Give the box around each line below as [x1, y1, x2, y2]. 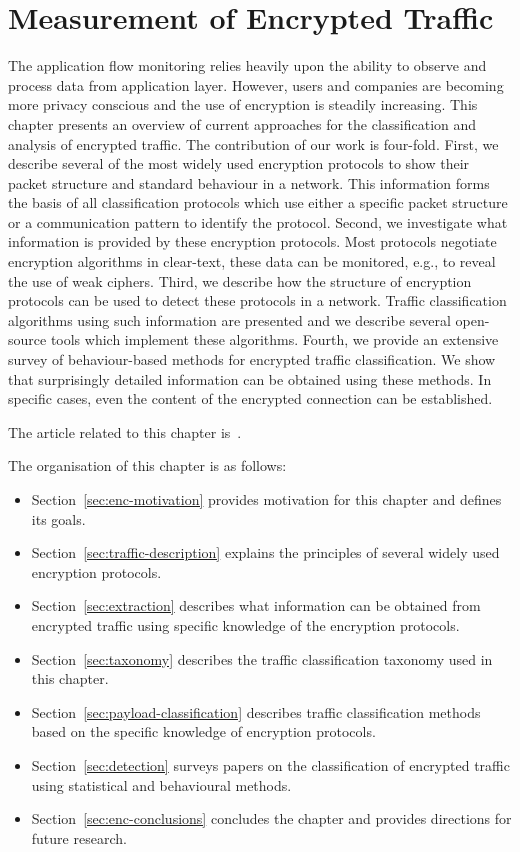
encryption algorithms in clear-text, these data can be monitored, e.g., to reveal [8, 251, 496, 272]
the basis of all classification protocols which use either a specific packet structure [8, 192, 508, 213]
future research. [31, 827, 127, 848]
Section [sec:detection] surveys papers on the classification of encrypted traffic [31, 754, 510, 775]
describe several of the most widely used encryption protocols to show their [8, 153, 470, 174]
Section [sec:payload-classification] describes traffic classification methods [31, 701, 481, 722]
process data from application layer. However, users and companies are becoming [8, 74, 504, 95]
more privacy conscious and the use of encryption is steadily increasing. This [8, 94, 478, 115]
